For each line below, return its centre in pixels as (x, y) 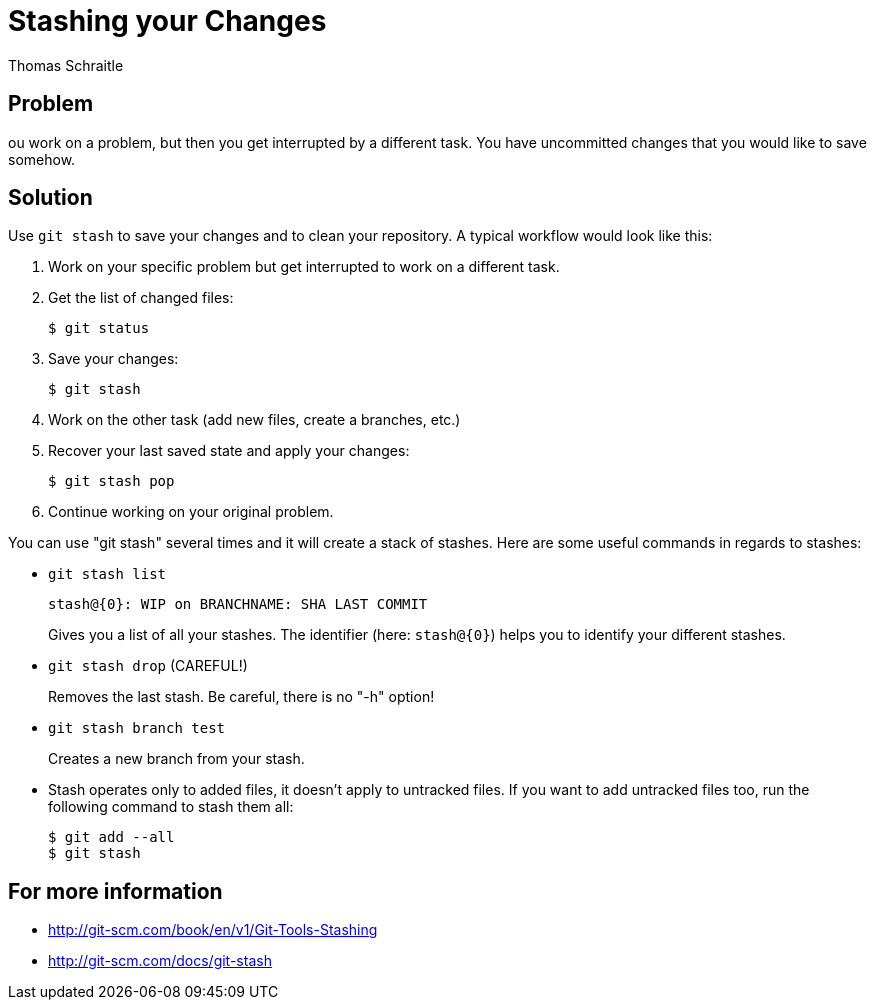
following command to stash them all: (171, 807)
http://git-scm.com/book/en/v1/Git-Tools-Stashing (213, 930)
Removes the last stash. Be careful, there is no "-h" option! (241, 697)
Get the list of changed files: (141, 298)
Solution (50, 198)
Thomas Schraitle (66, 65)
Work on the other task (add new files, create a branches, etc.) (254, 420)
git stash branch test (137, 728)
